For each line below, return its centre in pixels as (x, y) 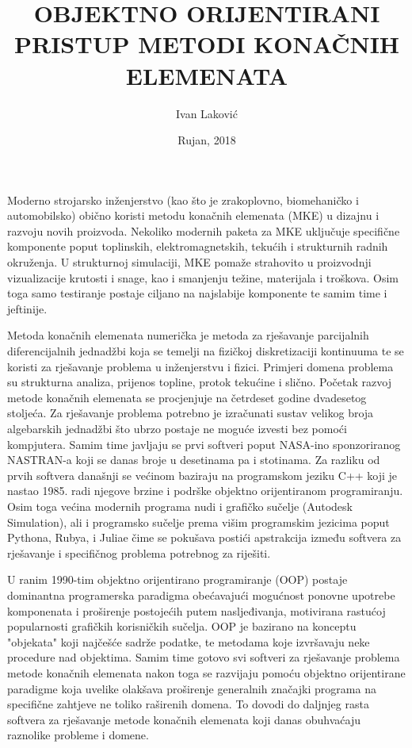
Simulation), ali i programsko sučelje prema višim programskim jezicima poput (198, 522)
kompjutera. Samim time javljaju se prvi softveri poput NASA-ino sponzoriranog (204, 444)
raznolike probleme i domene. (78, 735)
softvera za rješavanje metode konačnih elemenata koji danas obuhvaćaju (184, 719)
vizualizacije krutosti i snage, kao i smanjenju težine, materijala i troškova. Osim (203, 277)
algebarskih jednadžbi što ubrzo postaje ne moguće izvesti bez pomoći (177, 428)
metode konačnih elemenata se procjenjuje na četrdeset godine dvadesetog (187, 397)
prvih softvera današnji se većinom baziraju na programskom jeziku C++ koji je (202, 475)
